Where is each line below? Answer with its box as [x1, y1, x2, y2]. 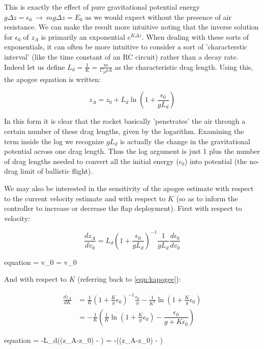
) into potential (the [184, 155, 247, 166]
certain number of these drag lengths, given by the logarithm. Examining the [4, 125, 244, 136]
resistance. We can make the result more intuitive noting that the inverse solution [4, 21, 259, 32]
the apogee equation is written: [4, 73, 101, 84]
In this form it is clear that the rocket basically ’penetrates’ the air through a [4, 116, 246, 126]
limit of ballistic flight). [20, 166, 93, 176]
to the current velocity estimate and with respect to [4, 193, 166, 203]
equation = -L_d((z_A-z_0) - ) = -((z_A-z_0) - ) [4, 334, 163, 345]
